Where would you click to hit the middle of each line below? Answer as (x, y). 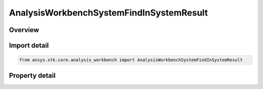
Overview (24, 30)
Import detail (29, 45)
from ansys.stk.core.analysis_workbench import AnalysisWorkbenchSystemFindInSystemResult (131, 60)
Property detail (32, 75)
